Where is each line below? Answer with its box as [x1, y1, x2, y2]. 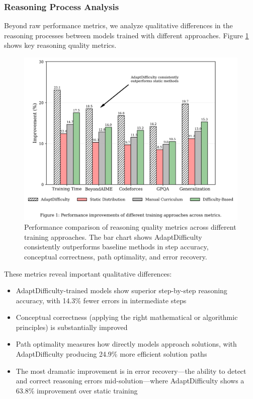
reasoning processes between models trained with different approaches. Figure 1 [4, 30, 249, 40]
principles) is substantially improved [16, 321, 128, 332]
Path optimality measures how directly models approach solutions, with [16, 339, 237, 349]
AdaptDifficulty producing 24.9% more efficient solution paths [16, 349, 207, 359]
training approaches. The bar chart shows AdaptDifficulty [24, 231, 202, 242]
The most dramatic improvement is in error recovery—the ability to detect [16, 365, 246, 376]
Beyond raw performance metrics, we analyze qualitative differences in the [4, 20, 233, 31]
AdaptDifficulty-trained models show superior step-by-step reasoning [16, 285, 227, 296]
